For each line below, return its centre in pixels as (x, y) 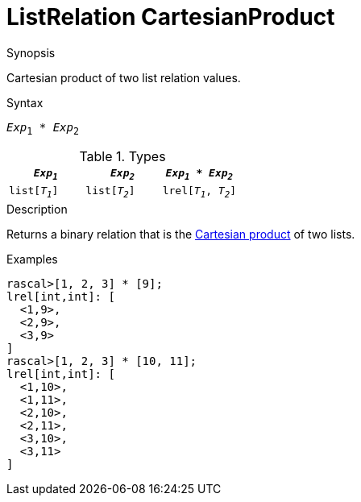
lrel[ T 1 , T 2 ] (199, 192)
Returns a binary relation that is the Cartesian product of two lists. (181, 234)
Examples (32, 259)
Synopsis (31, 52)
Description (37, 209)
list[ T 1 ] (34, 192)
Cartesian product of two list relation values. (124, 77)
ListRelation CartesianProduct (171, 17)
